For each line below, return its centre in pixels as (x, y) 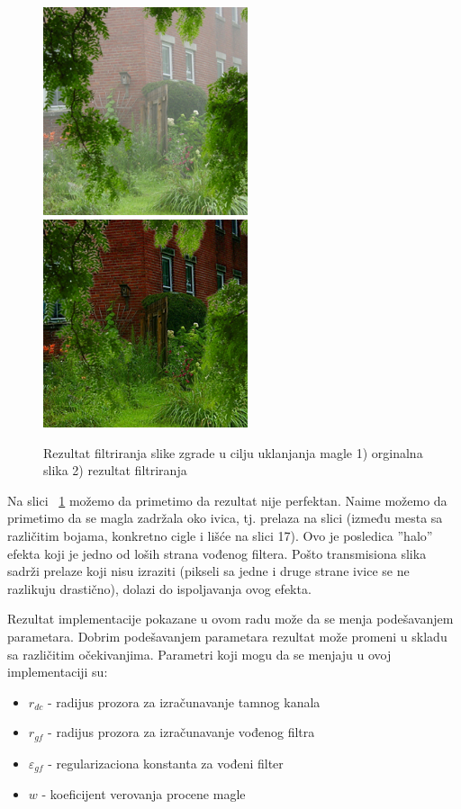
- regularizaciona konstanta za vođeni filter (166, 763)
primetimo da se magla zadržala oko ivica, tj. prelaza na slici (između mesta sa (225, 518)
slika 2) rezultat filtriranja (115, 470)
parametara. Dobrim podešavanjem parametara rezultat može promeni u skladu (227, 636)
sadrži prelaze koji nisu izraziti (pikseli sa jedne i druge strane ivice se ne (208, 571)
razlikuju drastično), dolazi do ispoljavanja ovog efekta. (159, 588)
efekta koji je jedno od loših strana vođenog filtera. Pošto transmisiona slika (217, 553)
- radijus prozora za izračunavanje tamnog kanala (184, 701)
